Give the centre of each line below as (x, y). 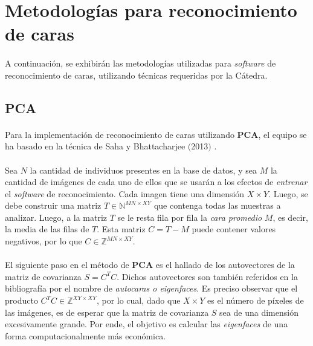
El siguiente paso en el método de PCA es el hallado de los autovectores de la (150, 265)
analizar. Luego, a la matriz (56, 217)
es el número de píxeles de (256, 300)
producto (21, 300)
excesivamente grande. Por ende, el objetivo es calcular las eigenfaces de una (147, 324)
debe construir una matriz (53, 205)
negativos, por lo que (44, 241)
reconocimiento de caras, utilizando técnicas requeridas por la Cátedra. (136, 75)
